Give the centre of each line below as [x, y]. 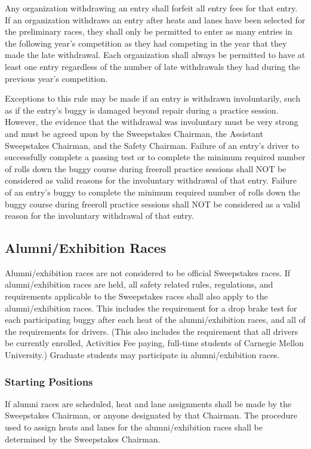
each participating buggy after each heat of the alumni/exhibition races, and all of [155, 320]
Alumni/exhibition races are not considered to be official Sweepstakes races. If [148, 272]
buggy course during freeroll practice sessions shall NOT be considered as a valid [153, 204]
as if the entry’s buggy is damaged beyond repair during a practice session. [142, 110]
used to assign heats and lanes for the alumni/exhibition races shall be [134, 427]
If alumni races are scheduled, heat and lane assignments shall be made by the [148, 403]
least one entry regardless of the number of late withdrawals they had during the [153, 66]
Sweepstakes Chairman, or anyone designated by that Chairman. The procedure [151, 415]
